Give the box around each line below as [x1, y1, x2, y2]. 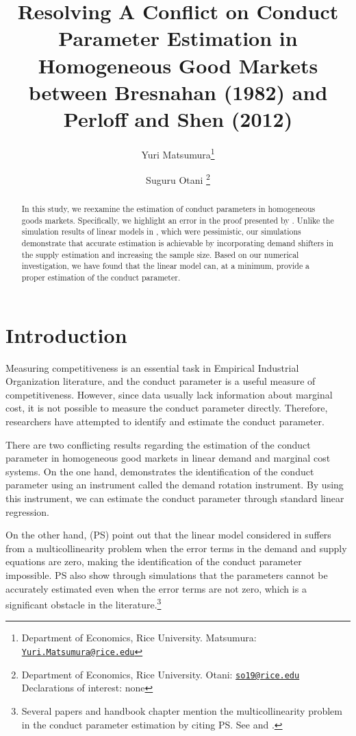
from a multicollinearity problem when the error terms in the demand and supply [5, 541, 347, 555]
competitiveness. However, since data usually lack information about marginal [5, 387, 333, 401]
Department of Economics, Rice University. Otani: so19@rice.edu [21, 667, 300, 681]
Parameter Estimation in [58, 24, 298, 52]
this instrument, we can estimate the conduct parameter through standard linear [5, 491, 344, 506]
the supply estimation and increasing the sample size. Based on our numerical [21, 248, 299, 260]
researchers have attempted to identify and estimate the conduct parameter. [5, 414, 325, 429]
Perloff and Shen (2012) [63, 104, 293, 132]
